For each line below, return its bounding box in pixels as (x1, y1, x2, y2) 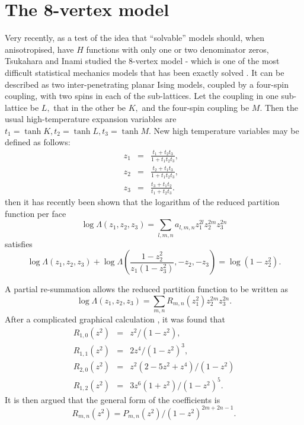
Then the (264, 101, 298, 113)
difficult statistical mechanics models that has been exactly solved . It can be (5, 66, 284, 78)
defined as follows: (5, 136, 71, 148)
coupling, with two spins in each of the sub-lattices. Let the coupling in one (5, 90, 279, 102)
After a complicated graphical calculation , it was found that (5, 313, 225, 325)
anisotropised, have (5, 43, 74, 55)
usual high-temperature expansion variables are (5, 113, 177, 125)
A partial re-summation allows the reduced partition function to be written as (5, 283, 289, 295)
